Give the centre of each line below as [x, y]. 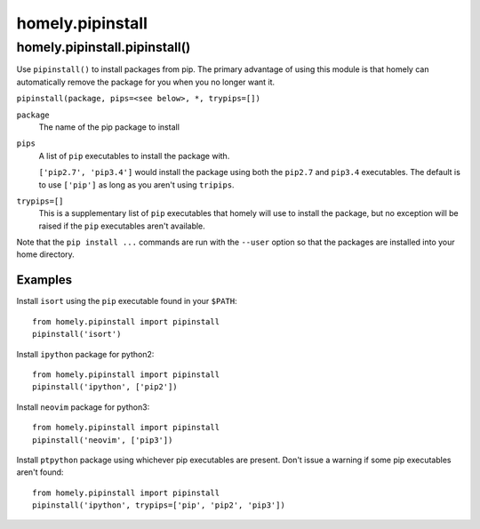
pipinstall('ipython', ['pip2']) [105, 387]
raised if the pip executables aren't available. [122, 226]
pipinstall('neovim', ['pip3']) [103, 440]
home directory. [45, 254]
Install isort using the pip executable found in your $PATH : [127, 301]
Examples [44, 280]
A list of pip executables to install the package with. [134, 156]
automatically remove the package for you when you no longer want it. [146, 82]
